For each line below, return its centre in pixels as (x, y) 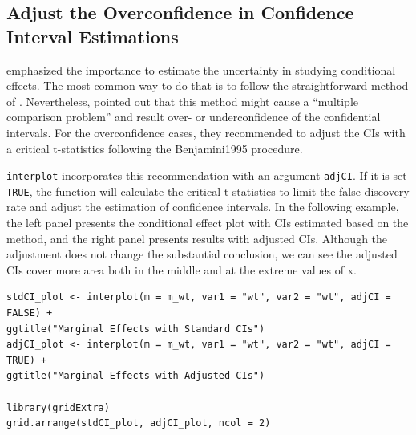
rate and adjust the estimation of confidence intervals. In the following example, (203, 207)
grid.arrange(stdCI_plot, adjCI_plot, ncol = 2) (139, 423)
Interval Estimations (93, 36)
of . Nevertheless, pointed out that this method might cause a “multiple (183, 101)
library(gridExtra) (58, 407)
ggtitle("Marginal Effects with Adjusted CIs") (136, 376)
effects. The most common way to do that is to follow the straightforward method (208, 85)
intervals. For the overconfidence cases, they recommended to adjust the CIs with (206, 132)
